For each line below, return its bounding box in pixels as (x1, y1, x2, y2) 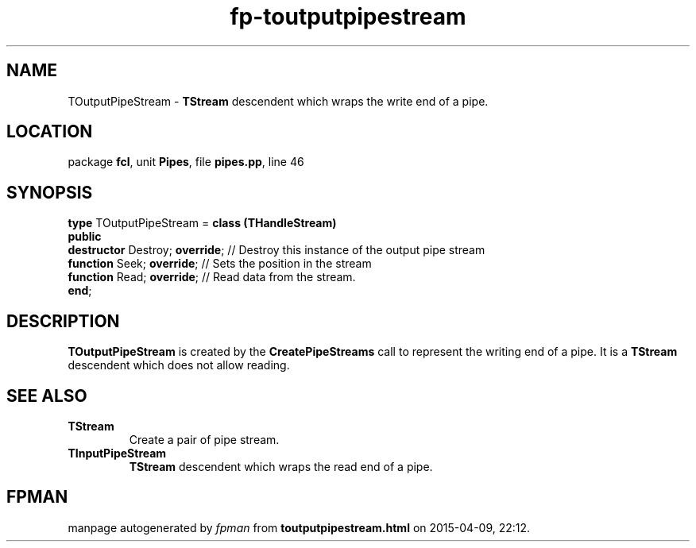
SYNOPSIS (6, 182, 93, 203)
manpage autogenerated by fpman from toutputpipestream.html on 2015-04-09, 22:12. (68, 520, 531, 534)
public (68, 230, 102, 244)
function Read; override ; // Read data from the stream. (68, 270, 356, 284)
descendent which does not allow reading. (68, 358, 290, 372)
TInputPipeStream (68, 446, 167, 460)
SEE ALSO (6, 385, 87, 406)
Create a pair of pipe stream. (129, 432, 280, 446)
